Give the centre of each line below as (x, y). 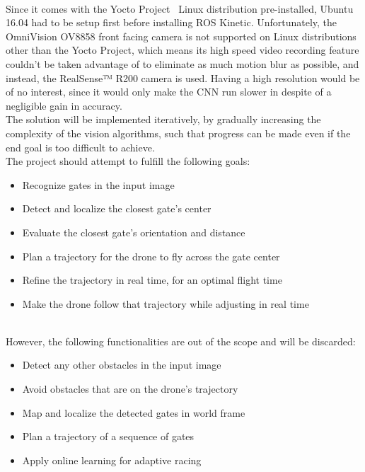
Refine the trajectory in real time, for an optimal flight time (152, 280)
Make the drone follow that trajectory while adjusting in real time (166, 303)
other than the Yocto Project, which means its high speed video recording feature (182, 50)
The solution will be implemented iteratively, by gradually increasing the (163, 119)
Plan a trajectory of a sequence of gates (108, 436)
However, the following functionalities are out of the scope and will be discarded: (181, 341)
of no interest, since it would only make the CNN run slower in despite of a (169, 92)
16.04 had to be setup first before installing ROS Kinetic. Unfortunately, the (172, 22)
